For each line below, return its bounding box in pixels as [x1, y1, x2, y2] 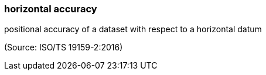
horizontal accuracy [4, 3, 97, 15]
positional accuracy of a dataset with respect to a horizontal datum [4, 24, 262, 35]
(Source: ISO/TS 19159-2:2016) [4, 42, 123, 53]
